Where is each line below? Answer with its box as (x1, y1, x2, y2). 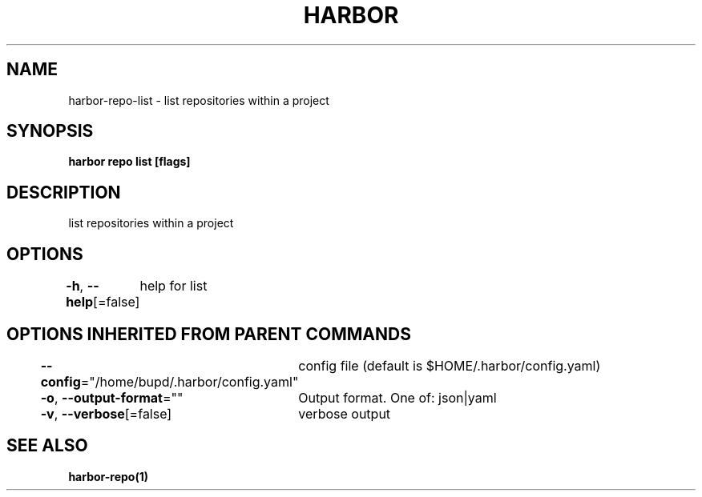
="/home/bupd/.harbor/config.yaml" (80, 373, 299, 390)
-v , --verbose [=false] (40, 405, 172, 422)
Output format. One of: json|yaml (298, 389, 497, 406)
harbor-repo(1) (68, 469, 149, 483)
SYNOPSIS (6, 121, 94, 142)
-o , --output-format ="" (40, 389, 184, 406)
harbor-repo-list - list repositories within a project (68, 93, 329, 107)
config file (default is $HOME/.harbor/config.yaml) (298, 357, 601, 374)
